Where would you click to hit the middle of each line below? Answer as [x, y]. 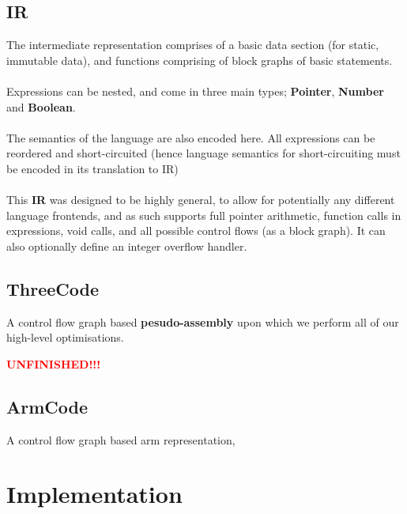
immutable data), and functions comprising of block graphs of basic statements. [200, 60]
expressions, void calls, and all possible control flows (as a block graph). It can [196, 231]
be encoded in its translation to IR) [92, 168]
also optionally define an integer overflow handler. [127, 246]
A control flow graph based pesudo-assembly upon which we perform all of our [203, 321]
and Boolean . [41, 106]
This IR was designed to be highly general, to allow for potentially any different [201, 200]
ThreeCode [53, 288]
